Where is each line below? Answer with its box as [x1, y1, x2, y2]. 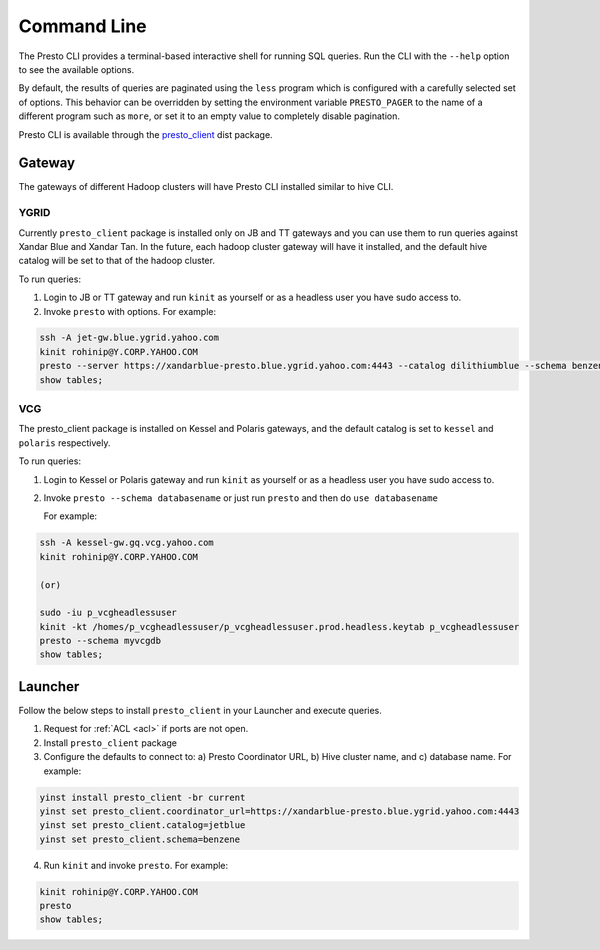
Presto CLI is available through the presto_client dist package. [18, 128, 274, 140]
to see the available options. [18, 63, 135, 75]
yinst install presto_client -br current [39, 791, 246, 803]
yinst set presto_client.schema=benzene [39, 833, 240, 845]
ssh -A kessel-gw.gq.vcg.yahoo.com [39, 537, 214, 549]
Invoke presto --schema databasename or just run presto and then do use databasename [43, 491, 439, 504]
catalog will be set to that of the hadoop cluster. [18, 255, 215, 267]
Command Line [18, 15, 147, 37]
